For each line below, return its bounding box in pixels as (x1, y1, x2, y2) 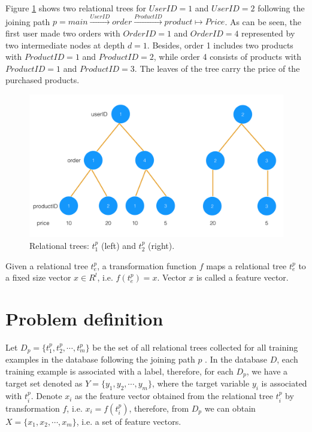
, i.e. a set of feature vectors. (76, 415, 181, 427)
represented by (241, 26, 295, 39)
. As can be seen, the (225, 15, 302, 28)
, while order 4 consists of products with (153, 50, 301, 63)
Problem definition (5, 306, 163, 331)
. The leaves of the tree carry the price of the (134, 62, 300, 74)
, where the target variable (152, 377, 250, 390)
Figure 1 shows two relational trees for (5, 2, 147, 14)
